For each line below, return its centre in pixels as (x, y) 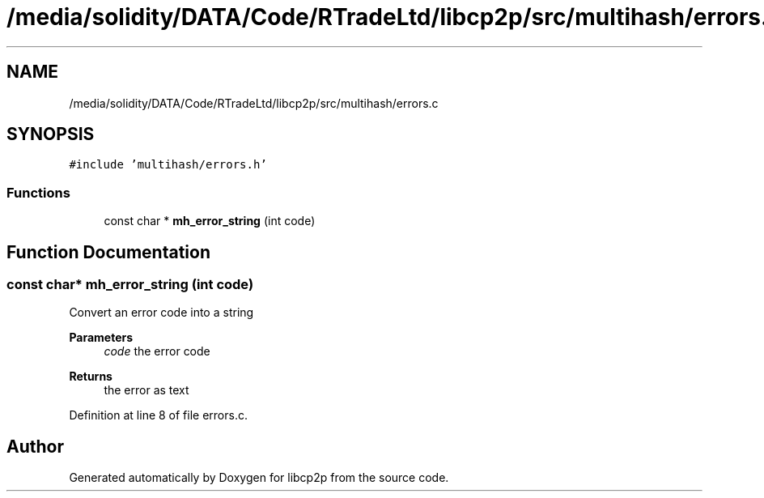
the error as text (146, 390)
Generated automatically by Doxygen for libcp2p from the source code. (259, 478)
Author (35, 446)
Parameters (101, 338)
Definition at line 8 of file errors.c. (158, 415)
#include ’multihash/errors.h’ (168, 165)
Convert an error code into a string (161, 313)
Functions (38, 192)
